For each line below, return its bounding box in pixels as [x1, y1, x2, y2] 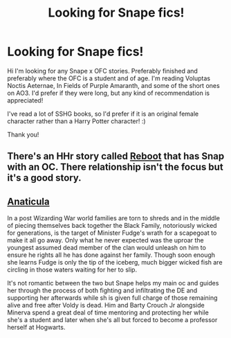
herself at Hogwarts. [7, 323, 66, 332]
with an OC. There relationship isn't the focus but [7, 161, 223, 173]
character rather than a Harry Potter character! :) [7, 116, 147, 125]
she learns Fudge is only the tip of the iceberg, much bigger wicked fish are [7, 258, 223, 267]
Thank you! [7, 130, 39, 139]
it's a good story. [7, 172, 82, 184]
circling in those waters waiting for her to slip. [7, 265, 137, 274]
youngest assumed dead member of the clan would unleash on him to [7, 244, 206, 252]
